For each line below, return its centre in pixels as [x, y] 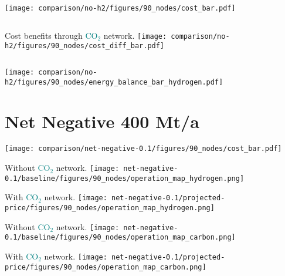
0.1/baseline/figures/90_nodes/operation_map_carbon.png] [120, 238]
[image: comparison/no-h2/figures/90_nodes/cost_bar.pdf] [120, 8]
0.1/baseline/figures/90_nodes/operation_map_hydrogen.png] [125, 178]
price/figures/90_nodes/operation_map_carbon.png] [106, 267]
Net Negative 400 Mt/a [102, 121]
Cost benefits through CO [51, 35]
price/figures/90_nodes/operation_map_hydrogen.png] [110, 208]
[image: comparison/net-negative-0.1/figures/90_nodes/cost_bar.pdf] [143, 149]
